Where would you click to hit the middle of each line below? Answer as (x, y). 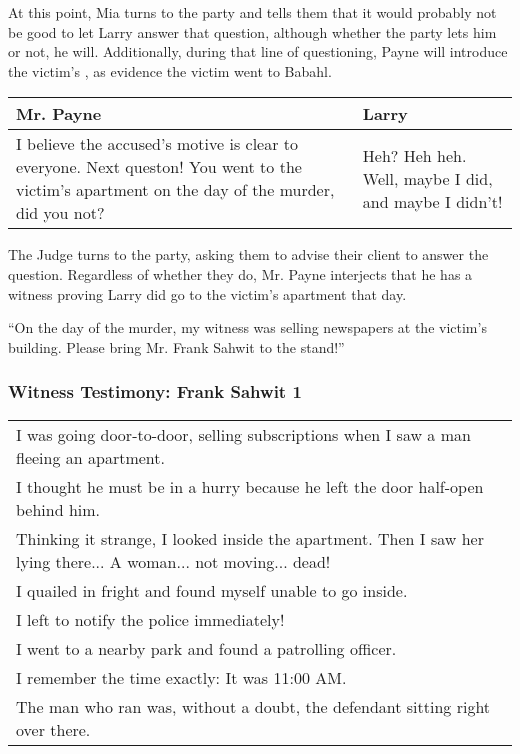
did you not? (60, 213)
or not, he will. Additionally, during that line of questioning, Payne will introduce (258, 51)
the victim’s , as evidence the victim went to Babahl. (170, 70)
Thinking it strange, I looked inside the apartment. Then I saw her (250, 538)
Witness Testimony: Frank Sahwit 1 (155, 391)
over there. (53, 729)
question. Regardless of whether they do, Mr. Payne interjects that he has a (240, 273)
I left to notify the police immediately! (150, 619)
